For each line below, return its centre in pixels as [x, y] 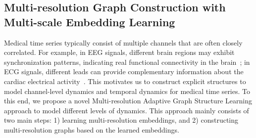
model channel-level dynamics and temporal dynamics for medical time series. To [127, 91]
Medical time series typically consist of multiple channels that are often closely [123, 42]
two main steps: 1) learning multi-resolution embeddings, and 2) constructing [121, 120]
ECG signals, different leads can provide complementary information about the [124, 71]
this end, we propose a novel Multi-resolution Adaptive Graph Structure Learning [128, 101]
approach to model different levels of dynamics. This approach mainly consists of [127, 110]
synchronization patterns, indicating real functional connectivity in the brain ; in [127, 62]
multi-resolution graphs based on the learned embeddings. [92, 129]
